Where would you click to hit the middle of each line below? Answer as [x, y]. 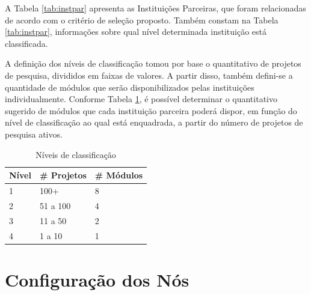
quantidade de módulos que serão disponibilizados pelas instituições [130, 87]
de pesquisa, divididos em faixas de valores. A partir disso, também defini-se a [149, 75]
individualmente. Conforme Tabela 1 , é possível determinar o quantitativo [141, 99]
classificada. [26, 43]
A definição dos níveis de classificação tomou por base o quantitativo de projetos [153, 63]
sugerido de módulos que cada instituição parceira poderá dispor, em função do [151, 110]
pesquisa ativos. [34, 134]
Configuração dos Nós [97, 279]
